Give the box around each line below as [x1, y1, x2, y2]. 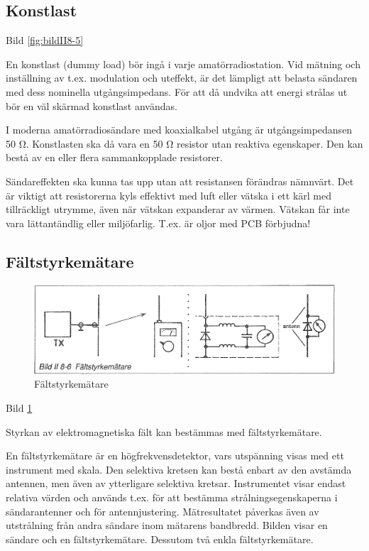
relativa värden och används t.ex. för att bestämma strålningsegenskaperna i [6, 489, 338, 504]
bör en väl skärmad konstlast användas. [6, 98, 177, 113]
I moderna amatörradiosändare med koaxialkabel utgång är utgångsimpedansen [6, 122, 353, 137]
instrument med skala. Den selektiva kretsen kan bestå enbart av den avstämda [6, 462, 352, 476]
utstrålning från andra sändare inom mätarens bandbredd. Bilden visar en [6, 518, 328, 533]
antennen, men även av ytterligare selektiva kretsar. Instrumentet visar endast [6, 476, 346, 491]
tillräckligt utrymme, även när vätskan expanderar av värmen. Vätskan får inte [6, 202, 350, 217]
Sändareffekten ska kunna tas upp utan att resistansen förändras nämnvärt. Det [6, 173, 354, 188]
